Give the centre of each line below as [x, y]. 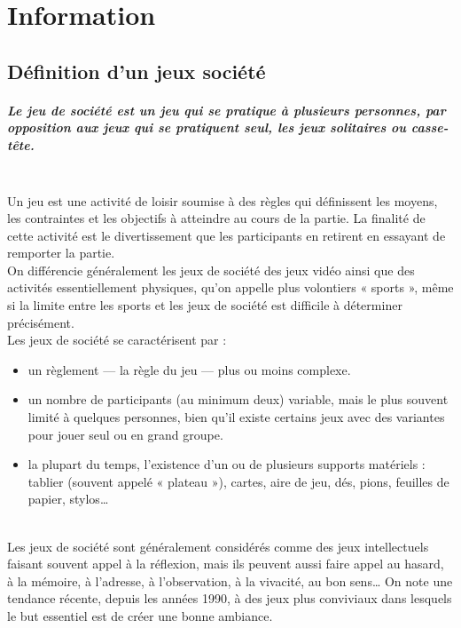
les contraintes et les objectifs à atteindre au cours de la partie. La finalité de [216, 218]
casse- [430, 127]
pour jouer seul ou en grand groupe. [125, 434]
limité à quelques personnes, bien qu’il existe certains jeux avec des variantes [236, 417]
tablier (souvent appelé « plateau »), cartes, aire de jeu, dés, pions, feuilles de [238, 481]
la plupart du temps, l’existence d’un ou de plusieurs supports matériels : [227, 464]
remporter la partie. [61, 253]
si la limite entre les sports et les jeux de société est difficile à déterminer [205, 305]
